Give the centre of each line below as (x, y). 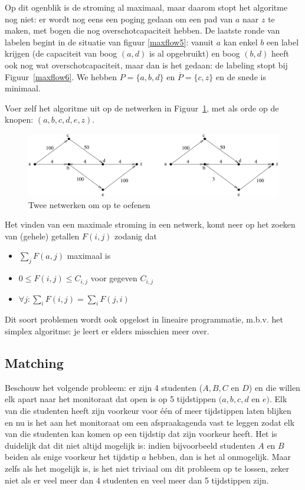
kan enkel (240, 42)
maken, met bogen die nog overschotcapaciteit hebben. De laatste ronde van (142, 30)
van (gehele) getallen (42, 236)
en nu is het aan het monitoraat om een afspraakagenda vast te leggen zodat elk (150, 422)
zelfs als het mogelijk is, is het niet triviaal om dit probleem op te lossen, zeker (147, 468)
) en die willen (274, 387)
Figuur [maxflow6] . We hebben (61, 76)
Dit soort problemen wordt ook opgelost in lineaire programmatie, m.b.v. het (144, 319)
